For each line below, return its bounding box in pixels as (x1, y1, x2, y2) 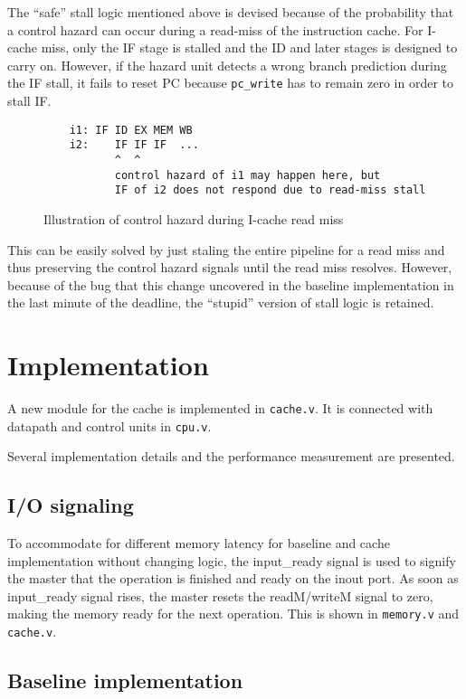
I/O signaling (7, 491, 134, 519)
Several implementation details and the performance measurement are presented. (7, 447, 455, 466)
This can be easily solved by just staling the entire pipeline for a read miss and (7, 240, 445, 259)
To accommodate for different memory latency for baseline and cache (7, 534, 390, 553)
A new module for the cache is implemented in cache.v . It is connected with (7, 399, 433, 417)
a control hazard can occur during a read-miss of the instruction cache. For (7, 20, 423, 39)
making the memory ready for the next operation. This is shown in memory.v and (7, 604, 460, 623)
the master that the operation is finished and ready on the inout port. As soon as (7, 569, 459, 588)
